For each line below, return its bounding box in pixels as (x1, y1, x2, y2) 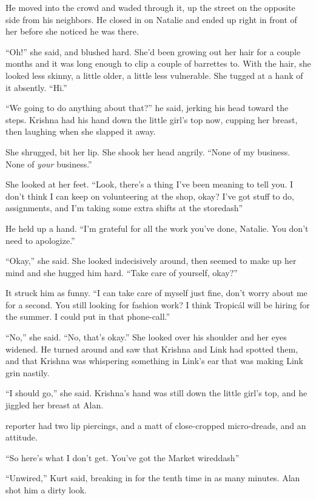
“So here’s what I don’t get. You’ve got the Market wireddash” (5, 451, 240, 464)
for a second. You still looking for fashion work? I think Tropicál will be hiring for (5, 298, 310, 311)
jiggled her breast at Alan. (5, 399, 104, 411)
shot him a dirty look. (5, 484, 87, 496)
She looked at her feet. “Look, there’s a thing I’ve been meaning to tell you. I (5, 178, 293, 191)
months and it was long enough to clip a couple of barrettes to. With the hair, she (5, 57, 311, 70)
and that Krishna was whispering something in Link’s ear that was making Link (5, 354, 303, 367)
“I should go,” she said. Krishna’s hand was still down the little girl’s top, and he (5, 387, 308, 399)
